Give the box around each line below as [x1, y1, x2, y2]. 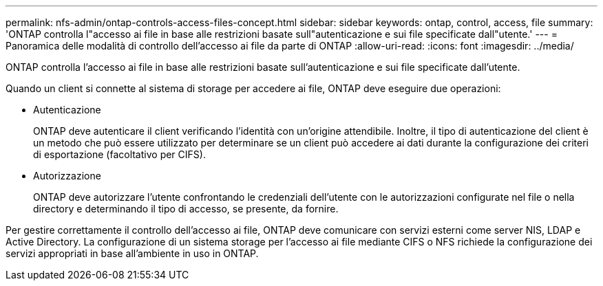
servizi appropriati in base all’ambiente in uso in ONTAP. [6, 247, 259, 259]
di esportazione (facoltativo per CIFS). [33, 148, 206, 160]
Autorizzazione [33, 170, 101, 181]
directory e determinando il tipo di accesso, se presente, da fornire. [33, 203, 339, 214]
